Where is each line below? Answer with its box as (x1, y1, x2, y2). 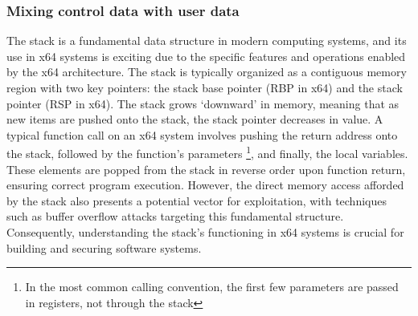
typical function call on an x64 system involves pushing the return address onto (6, 126, 398, 143)
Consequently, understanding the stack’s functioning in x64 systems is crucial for (6, 224, 404, 240)
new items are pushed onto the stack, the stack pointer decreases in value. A (6, 111, 383, 128)
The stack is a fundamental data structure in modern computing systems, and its (6, 32, 407, 49)
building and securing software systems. (6, 239, 202, 256)
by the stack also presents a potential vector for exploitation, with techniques (6, 192, 387, 209)
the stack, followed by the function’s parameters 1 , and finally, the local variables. (6, 143, 408, 162)
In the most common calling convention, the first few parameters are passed (25, 278, 399, 295)
